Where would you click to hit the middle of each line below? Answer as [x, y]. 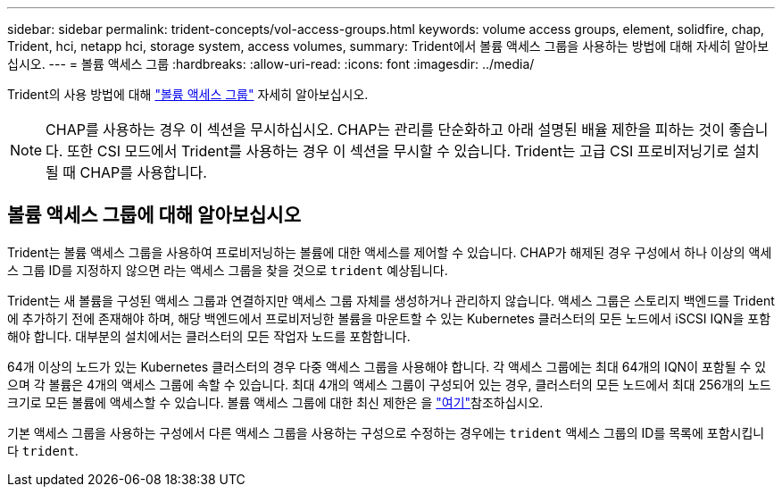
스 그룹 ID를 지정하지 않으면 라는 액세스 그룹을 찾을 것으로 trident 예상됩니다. [228, 270]
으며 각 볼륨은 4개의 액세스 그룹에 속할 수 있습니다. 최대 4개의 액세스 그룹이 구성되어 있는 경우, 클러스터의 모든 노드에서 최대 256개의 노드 [389, 384]
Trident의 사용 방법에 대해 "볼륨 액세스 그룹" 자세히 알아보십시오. [188, 94]
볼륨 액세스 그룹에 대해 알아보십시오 [154, 215]
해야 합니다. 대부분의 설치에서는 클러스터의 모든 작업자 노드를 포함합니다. [209, 336]
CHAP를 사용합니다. [143, 172]
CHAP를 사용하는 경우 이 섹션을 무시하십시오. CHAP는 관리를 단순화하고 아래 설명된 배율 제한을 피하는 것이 [385, 130]
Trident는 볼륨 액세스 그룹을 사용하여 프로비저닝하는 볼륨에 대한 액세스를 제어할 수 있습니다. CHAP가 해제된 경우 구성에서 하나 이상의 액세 [390, 252]
